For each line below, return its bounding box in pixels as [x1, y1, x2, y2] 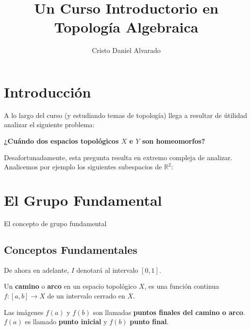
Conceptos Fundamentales [4, 242, 137, 257]
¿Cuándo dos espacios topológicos [4, 136, 119, 146]
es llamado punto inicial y [25, 316, 107, 327]
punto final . [130, 316, 169, 327]
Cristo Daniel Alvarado [92, 45, 161, 55]
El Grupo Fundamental [4, 190, 162, 210]
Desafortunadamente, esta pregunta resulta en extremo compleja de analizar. [4, 152, 233, 162]
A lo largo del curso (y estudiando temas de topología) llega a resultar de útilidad [4, 110, 247, 120]
